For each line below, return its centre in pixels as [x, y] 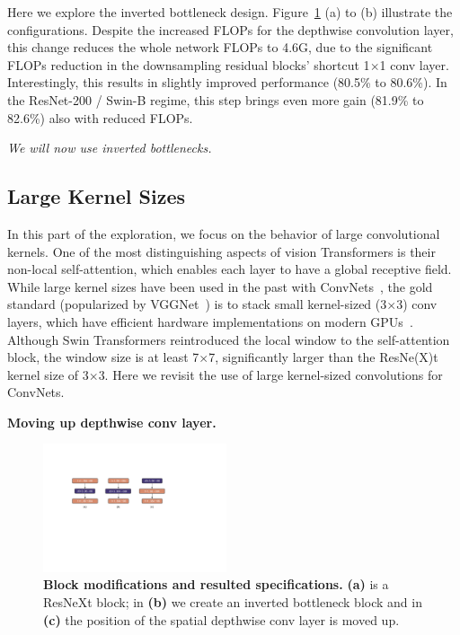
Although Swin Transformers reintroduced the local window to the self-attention [229, 339]
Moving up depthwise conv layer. [112, 422]
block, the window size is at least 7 [103, 357]
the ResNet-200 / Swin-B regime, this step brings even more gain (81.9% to [216, 99]
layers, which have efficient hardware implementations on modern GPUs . [210, 321]
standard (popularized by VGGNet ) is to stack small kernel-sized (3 [197, 304]
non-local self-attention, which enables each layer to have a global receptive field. [230, 269]
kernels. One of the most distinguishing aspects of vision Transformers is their [221, 251]
